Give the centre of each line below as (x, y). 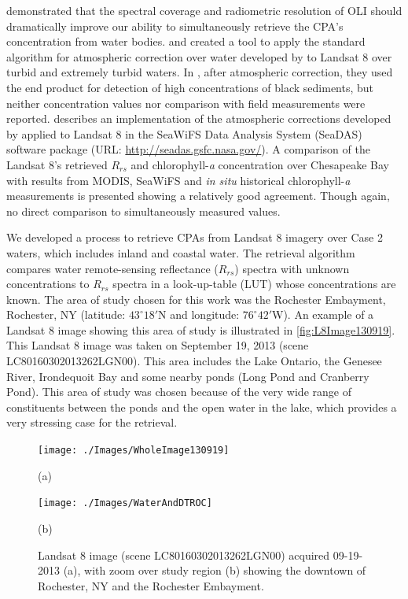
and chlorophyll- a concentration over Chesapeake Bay (260, 164)
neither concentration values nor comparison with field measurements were (186, 103)
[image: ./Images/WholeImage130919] (134, 451)
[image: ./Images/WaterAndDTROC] (125, 503)
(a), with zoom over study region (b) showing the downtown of (215, 570)
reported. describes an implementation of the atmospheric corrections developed (199, 118)
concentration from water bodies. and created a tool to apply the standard (186, 41)
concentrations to (48, 284)
